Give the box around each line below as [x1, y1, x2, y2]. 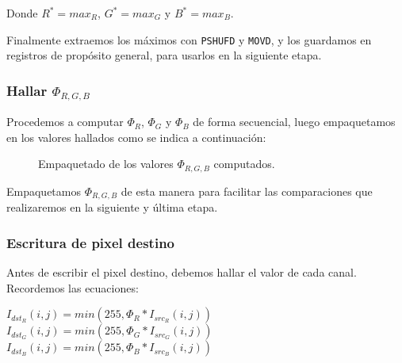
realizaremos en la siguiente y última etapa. [6, 199, 218, 216]
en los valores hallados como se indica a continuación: [6, 128, 266, 145]
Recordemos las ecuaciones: [6, 279, 139, 296]
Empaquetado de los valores [38, 155, 174, 172]
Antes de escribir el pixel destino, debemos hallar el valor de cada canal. [6, 264, 357, 281]
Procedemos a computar [6, 113, 124, 130]
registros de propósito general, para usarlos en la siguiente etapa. [6, 47, 322, 63]
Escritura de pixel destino [6, 232, 175, 252]
